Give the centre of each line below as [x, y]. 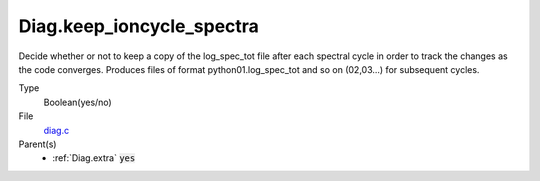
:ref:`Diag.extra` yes [94, 158]
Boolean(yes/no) [77, 102]
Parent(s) [37, 144]
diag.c [56, 130]
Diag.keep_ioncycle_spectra [139, 26]
